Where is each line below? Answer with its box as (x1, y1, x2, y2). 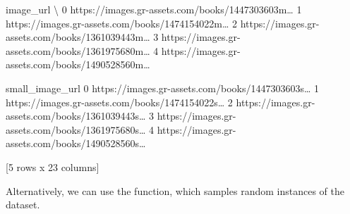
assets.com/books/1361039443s (6, 108, 139, 123)
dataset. (6, 197, 40, 212)
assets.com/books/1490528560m (6, 57, 144, 72)
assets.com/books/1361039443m (6, 30, 144, 44)
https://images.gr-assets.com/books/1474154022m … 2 (6, 15, 237, 30)
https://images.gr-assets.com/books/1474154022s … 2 (6, 94, 233, 109)
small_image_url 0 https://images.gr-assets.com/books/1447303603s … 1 (6, 80, 320, 95)
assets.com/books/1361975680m (6, 43, 144, 58)
